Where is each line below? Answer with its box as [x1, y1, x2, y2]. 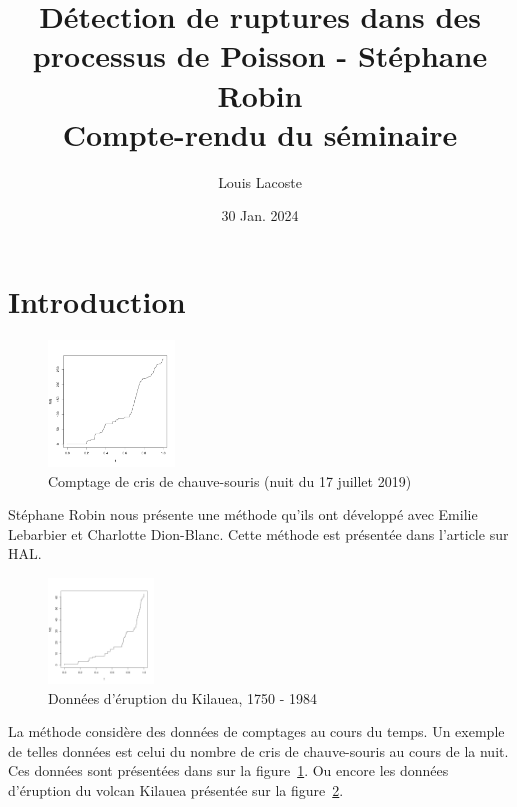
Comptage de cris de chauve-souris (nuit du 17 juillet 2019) [48, 470, 412, 491]
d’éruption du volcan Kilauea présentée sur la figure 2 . [8, 779, 344, 800]
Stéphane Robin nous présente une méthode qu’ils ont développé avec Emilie [8, 504, 478, 525]
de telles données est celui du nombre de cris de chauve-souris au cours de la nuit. [8, 740, 509, 761]
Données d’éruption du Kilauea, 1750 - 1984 [48, 687, 318, 708]
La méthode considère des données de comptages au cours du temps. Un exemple [8, 721, 505, 742]
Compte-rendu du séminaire [62, 113, 458, 154]
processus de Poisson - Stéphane [32, 35, 488, 76]
